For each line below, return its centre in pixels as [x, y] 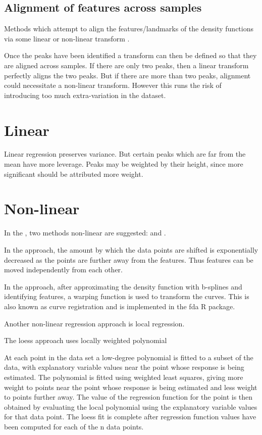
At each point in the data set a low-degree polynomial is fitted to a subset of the [129, 357]
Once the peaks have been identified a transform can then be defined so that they [130, 55]
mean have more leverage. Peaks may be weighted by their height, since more [124, 164]
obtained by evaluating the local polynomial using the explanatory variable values [131, 406]
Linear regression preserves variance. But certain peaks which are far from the [125, 154]
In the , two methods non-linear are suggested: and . [85, 233]
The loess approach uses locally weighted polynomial [86, 340]
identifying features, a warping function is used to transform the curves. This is [127, 296]
